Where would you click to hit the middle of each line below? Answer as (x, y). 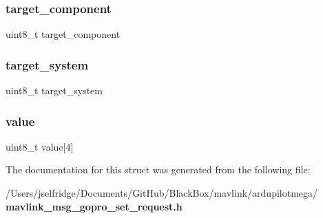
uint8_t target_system (54, 90)
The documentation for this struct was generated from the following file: (158, 170)
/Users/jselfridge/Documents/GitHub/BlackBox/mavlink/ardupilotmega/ (162, 193)
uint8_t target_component (63, 34)
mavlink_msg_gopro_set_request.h (94, 206)
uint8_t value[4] (40, 146)
